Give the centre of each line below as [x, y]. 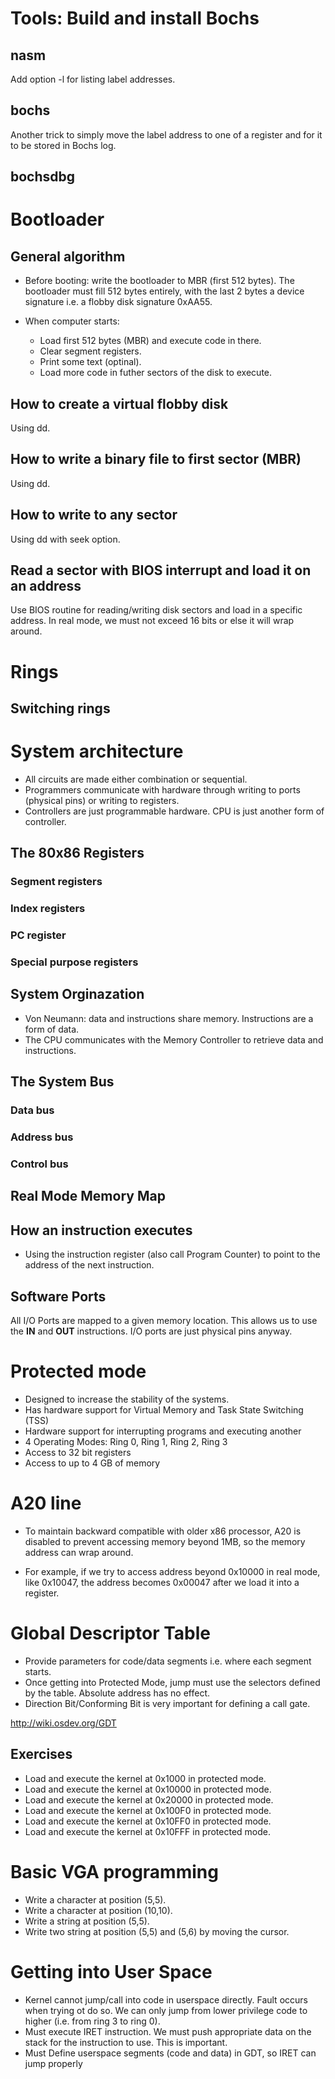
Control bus [39, 1164]
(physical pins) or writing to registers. [102, 800]
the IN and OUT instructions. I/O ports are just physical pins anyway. [151, 1331]
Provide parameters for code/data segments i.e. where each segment [168, 1661]
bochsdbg [43, 177]
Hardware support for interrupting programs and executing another [163, 1431]
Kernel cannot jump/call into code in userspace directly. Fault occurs [166, 1999]
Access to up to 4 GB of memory [92, 1463]
